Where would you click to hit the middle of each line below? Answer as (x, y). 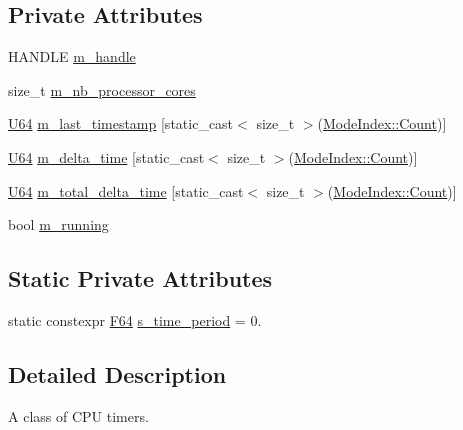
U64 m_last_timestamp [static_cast (121, 123)
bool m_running (58, 224)
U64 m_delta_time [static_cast (106, 156)
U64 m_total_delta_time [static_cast (126, 190)
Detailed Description (117, 373)
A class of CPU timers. (78, 415)
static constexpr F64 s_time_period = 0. (135, 319)
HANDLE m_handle (72, 56)
